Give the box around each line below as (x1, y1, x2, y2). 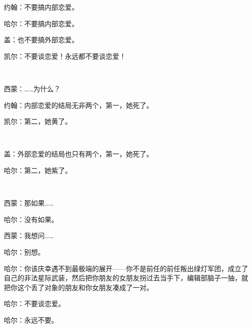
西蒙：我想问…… (4, 230, 54, 241)
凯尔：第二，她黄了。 (4, 116, 72, 126)
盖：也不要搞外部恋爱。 (4, 35, 79, 45)
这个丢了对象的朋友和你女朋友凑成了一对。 (17, 282, 153, 292)
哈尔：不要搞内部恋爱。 (4, 18, 79, 28)
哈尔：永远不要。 (4, 314, 58, 325)
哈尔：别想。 (4, 246, 45, 257)
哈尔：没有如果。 (4, 214, 58, 224)
